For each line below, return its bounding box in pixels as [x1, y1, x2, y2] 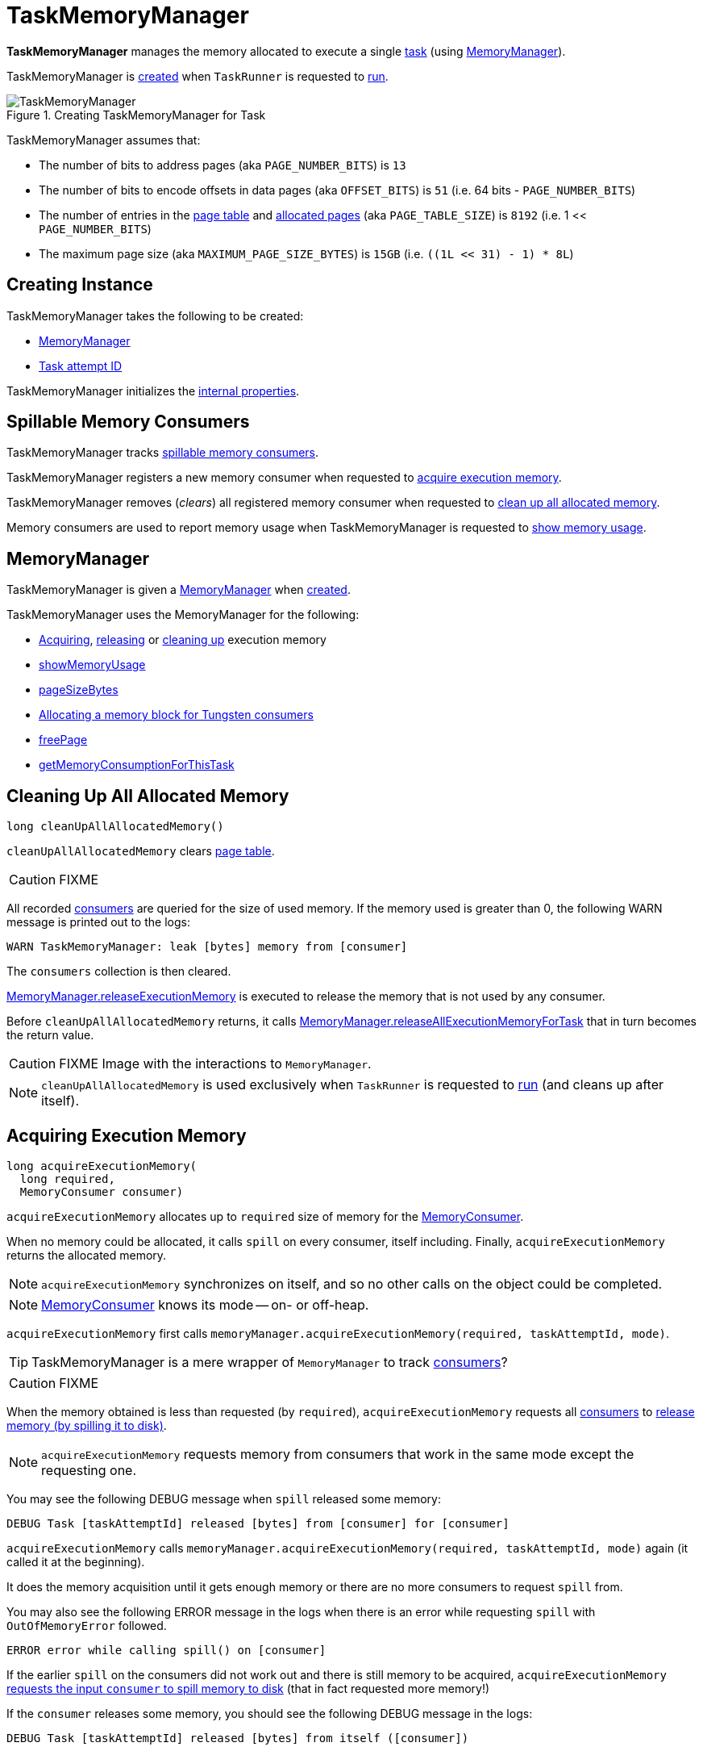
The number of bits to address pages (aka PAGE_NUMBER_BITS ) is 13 [39, 157, 406, 172]
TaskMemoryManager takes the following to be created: [6, 308, 304, 323]
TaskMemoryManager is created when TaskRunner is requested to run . [6, 69, 389, 83]
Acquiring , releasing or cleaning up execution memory [39, 633, 327, 647]
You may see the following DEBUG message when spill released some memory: [6, 1491, 441, 1506]
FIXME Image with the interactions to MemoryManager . [59, 1055, 372, 1072]
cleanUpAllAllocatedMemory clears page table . [6, 844, 275, 859]
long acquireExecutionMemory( [6, 1159, 198, 1172]
